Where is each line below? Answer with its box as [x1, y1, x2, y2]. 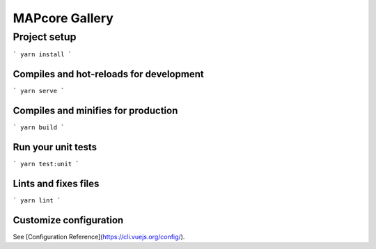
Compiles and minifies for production [13, 105, 178, 117]
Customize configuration [13, 214, 124, 226]
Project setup [13, 31, 77, 43]
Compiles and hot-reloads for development [13, 68, 205, 80]
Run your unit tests [13, 141, 97, 153]
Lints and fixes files [13, 177, 100, 189]
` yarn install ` [13, 51, 72, 58]
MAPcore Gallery [13, 10, 114, 26]
